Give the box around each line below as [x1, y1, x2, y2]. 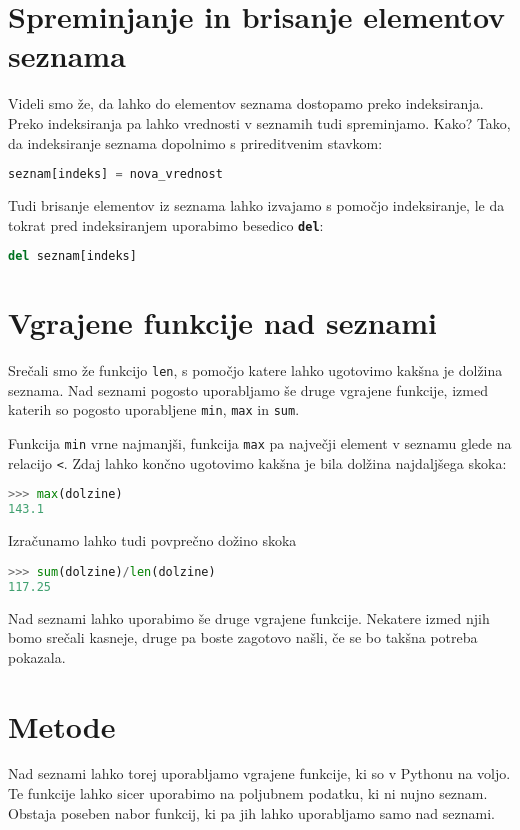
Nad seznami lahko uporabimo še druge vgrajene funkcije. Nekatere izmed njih [8, 607, 490, 628]
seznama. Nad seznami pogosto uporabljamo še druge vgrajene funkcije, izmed [8, 379, 488, 400]
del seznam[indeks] [8, 249, 137, 264]
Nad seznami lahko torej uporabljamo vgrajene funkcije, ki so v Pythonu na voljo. [8, 763, 511, 784]
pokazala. [8, 646, 66, 667]
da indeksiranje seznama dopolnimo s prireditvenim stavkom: [8, 132, 383, 153]
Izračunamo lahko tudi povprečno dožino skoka [8, 530, 297, 551]
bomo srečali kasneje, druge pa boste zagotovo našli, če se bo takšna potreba [8, 627, 478, 648]
